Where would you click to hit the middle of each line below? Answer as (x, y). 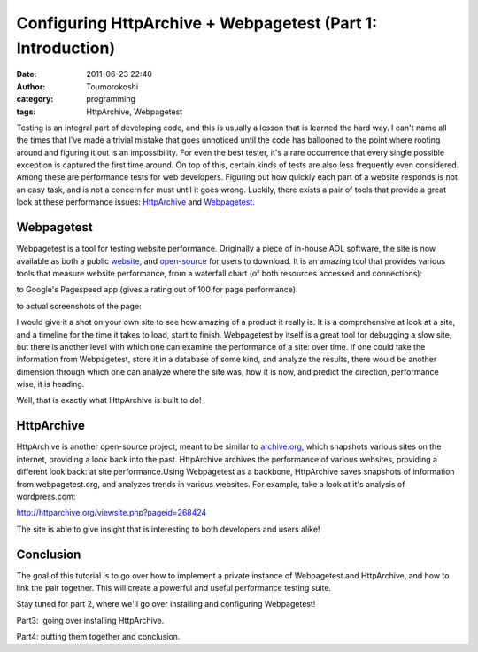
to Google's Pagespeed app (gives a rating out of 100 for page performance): (157, 290)
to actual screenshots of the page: (79, 306)
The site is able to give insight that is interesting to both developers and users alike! (168, 529)
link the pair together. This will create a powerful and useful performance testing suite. (174, 588)
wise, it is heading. (50, 384)
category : (35, 99)
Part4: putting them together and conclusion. (98, 637)
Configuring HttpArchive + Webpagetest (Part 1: (197, 23)
